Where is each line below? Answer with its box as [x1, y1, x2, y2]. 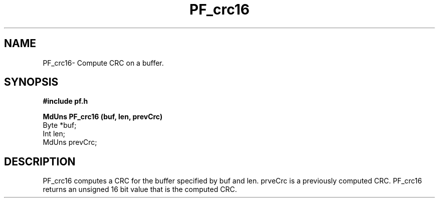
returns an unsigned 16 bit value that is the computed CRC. [43, 185, 237, 194]
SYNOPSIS [4, 76, 59, 89]
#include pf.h [43, 97, 88, 106]
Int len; [43, 129, 65, 138]
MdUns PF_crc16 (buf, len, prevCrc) [43, 112, 163, 121]
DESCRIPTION [4, 155, 76, 168]
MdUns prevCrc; [43, 138, 97, 147]
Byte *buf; [43, 121, 77, 130]
